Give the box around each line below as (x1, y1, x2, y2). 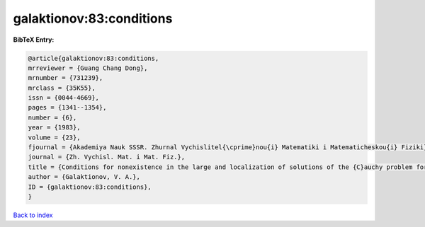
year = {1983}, (28, 124, 81, 132)
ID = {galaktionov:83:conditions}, (28, 182, 152, 191)
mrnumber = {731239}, (28, 74, 103, 82)
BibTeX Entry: (13, 35, 55, 44)
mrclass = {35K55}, (28, 83, 96, 92)
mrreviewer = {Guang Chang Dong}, (28, 64, 148, 72)
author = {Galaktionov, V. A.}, (28, 173, 141, 181)
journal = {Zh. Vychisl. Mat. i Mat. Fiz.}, (28, 153, 186, 161)
